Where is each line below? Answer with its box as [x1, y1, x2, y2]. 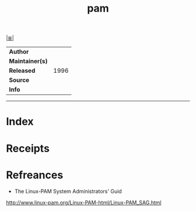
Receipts [6, 142, 50, 155]
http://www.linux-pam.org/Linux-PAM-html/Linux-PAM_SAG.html [6, 199, 162, 206]
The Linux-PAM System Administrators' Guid [14, 188, 123, 195]
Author [9, 48, 29, 56]
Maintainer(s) [9, 57, 48, 65]
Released [9, 66, 36, 75]
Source [9, 76, 30, 84]
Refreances [6, 168, 64, 182]
